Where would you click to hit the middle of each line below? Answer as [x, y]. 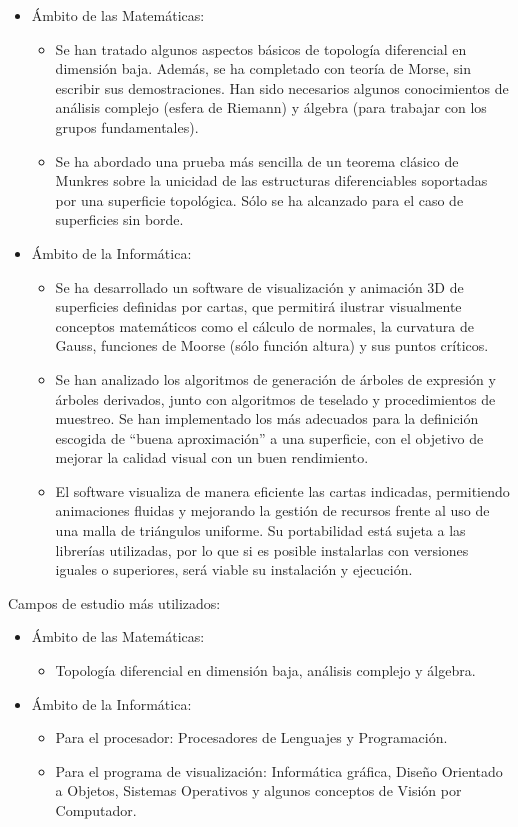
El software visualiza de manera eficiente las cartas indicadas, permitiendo [282, 490]
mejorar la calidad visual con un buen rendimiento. [212, 457]
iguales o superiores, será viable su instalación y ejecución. [234, 569]
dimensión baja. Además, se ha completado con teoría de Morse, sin [263, 68]
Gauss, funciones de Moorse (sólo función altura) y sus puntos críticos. [272, 345]
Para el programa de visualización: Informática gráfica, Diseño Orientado [279, 770]
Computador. [96, 810]
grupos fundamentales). [127, 126]
